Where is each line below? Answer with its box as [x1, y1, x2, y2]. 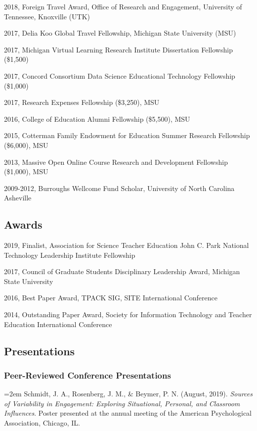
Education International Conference [4, 319, 112, 329]
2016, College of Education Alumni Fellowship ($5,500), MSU [4, 113, 190, 124]
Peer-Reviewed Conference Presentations [4, 369, 171, 381]
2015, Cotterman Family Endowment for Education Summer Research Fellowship [4, 130, 250, 141]
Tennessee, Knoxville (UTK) [4, 11, 90, 21]
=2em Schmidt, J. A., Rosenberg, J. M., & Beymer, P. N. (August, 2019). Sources [4, 388, 253, 399]
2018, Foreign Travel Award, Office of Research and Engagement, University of [4, 1, 242, 11]
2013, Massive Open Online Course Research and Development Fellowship [4, 156, 228, 167]
